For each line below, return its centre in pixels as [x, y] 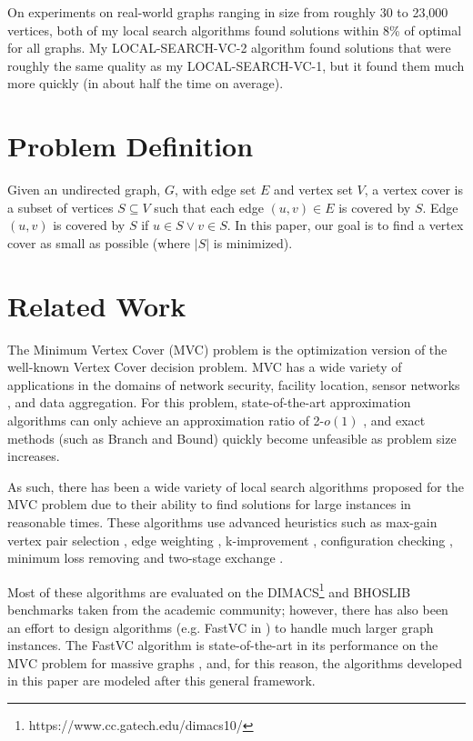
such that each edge [209, 207]
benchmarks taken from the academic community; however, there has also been [228, 609]
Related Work [97, 305]
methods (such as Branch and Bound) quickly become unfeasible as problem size [232, 438]
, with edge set [215, 190]
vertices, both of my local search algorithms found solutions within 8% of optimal [235, 30]
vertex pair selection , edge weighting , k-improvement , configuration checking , [230, 540]
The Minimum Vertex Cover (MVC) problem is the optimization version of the [227, 349]
